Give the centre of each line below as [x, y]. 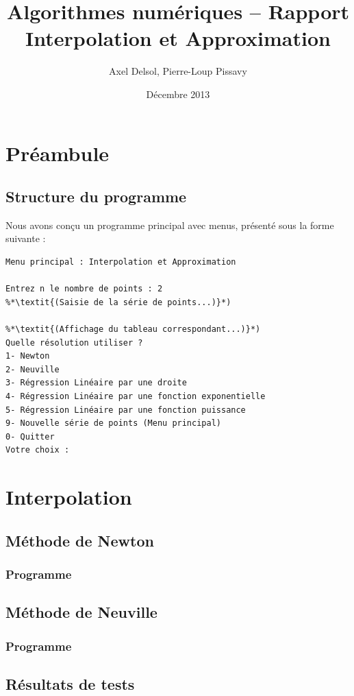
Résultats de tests [70, 684]
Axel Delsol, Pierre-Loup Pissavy [178, 71]
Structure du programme [96, 196]
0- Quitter [30, 436]
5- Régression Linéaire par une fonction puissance [126, 410]
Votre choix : [38, 450]
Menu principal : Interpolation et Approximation [121, 262]
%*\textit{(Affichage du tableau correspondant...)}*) [133, 329]
